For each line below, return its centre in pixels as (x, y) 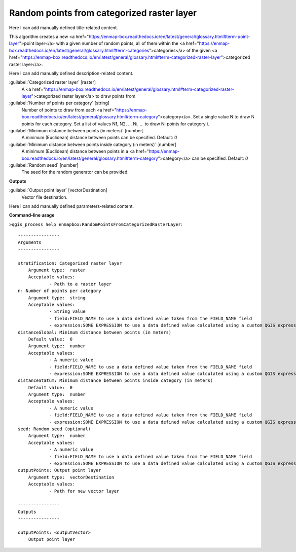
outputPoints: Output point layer (59, 470)
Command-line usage (32, 215)
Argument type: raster (57, 270)
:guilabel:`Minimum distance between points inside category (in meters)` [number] (93, 144)
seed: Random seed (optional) (55, 429)
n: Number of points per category (59, 291)
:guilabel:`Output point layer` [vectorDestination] (58, 190)
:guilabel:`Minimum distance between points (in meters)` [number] (76, 131)
